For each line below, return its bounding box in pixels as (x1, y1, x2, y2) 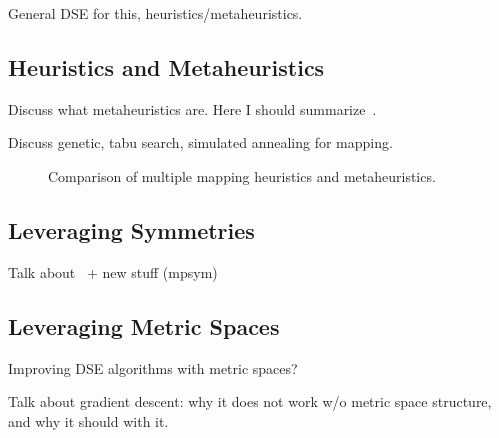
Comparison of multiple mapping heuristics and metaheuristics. (48, 165, 436, 186)
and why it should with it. (8, 410, 169, 431)
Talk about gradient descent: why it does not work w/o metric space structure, (8, 391, 492, 412)
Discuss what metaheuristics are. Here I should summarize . (8, 98, 377, 119)
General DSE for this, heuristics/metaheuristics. (8, 3, 303, 23)
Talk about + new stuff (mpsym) (8, 261, 218, 282)
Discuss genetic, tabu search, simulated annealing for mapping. (8, 132, 393, 153)
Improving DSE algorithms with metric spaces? (8, 357, 298, 378)
